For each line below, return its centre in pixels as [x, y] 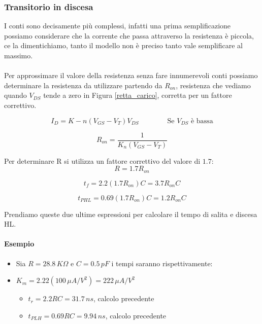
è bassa [202, 121]
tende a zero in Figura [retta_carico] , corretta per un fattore [138, 95]
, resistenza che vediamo [213, 85]
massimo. [19, 55]
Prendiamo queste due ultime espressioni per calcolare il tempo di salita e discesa [131, 214]
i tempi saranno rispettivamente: [162, 263]
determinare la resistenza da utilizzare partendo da [83, 85]
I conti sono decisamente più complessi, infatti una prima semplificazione [118, 26]
